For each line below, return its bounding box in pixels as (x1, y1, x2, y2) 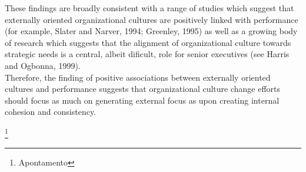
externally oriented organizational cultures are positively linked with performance (5, 13, 298, 25)
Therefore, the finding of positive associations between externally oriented (5, 71, 271, 83)
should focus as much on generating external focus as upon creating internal (5, 94, 280, 106)
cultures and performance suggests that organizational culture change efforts (5, 82, 281, 95)
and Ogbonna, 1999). (5, 59, 81, 71)
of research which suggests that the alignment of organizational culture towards (5, 36, 291, 48)
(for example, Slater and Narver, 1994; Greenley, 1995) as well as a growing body (5, 25, 298, 37)
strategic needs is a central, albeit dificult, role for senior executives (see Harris (5, 48, 290, 60)
